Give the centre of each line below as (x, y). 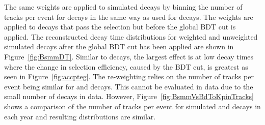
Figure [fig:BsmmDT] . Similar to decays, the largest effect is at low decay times (129, 56)
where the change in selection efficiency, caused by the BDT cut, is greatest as (126, 66)
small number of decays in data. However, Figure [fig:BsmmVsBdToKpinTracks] (129, 96)
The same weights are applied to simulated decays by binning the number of (123, 7)
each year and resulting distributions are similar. (80, 116)
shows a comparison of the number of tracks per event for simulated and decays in (132, 106)
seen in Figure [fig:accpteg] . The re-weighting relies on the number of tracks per (129, 76)
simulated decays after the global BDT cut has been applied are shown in (119, 46)
